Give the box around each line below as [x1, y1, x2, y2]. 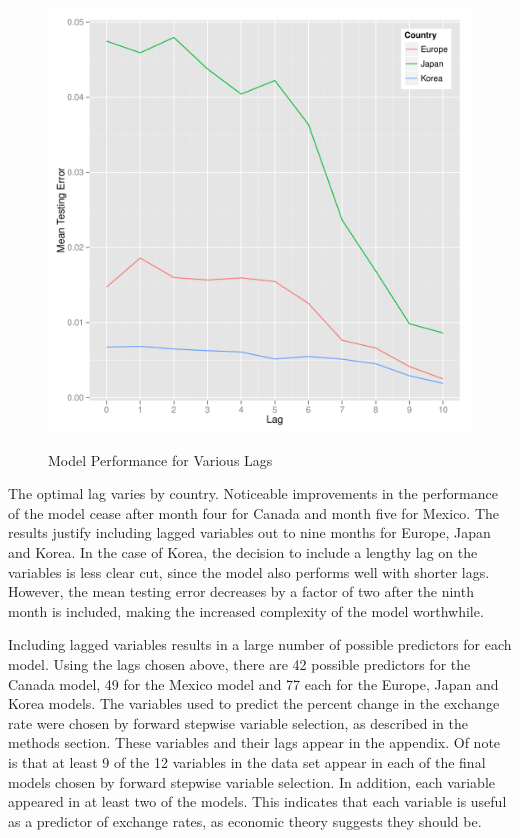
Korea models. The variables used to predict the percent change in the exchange [8, 693, 500, 714]
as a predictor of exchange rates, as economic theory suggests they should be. [8, 810, 482, 831]
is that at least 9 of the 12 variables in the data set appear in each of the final [8, 751, 486, 772]
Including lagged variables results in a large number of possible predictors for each [8, 634, 512, 655]
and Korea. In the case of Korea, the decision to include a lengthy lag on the [8, 541, 478, 562]
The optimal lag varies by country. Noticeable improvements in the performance [8, 483, 498, 504]
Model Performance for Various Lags [48, 449, 273, 470]
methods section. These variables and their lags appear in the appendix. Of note [8, 732, 501, 753]
